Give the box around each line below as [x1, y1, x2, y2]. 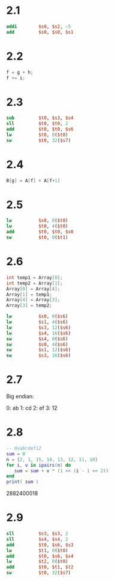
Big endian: [6, 393, 34, 400]
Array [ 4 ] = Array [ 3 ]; [6, 297, 61, 303]
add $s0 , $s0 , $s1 [6, 29, 74, 35]
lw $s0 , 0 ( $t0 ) [6, 218, 68, 224]
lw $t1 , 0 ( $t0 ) [6, 547, 68, 553]
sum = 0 [6, 450, 26, 457]
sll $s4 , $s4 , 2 [6, 536, 68, 542]
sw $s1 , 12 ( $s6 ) [6, 347, 71, 353]
